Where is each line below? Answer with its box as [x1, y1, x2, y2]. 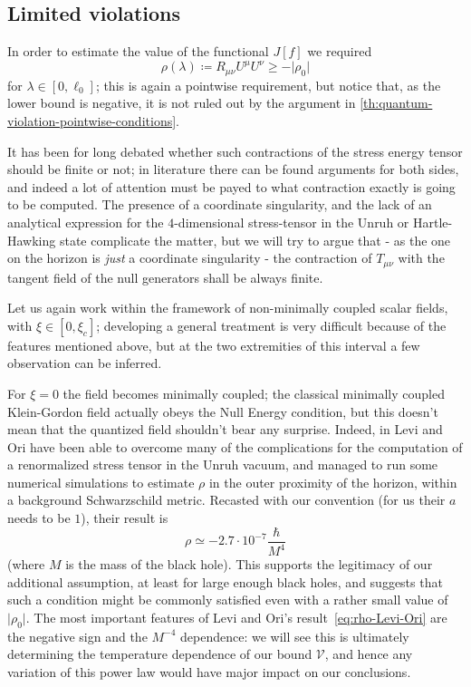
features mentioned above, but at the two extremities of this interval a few [7, 335, 420, 354]
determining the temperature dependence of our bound [7, 644, 312, 663]
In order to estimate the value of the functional [7, 42, 269, 61]
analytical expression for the [7, 212, 164, 231]
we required [307, 42, 372, 61]
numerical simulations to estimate [7, 472, 195, 491]
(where [7, 555, 45, 574]
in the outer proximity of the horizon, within [208, 472, 457, 491]
